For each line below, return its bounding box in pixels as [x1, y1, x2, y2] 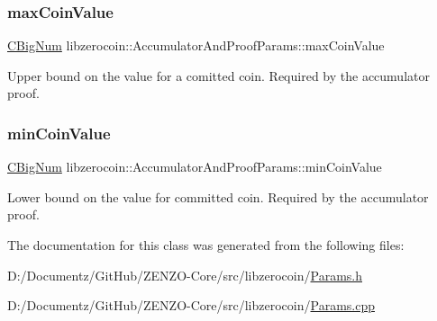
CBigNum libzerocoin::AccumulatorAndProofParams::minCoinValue [7, 157, 382, 176]
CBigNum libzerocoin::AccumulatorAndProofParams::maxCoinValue [7, 36, 385, 55]
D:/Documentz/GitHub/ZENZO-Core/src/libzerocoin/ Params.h [7, 265, 362, 284]
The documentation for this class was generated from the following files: [7, 236, 405, 254]
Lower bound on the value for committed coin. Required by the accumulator [7, 187, 429, 206]
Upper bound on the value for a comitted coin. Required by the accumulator [7, 66, 430, 85]
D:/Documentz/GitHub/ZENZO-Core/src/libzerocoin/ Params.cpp [7, 296, 375, 315]
